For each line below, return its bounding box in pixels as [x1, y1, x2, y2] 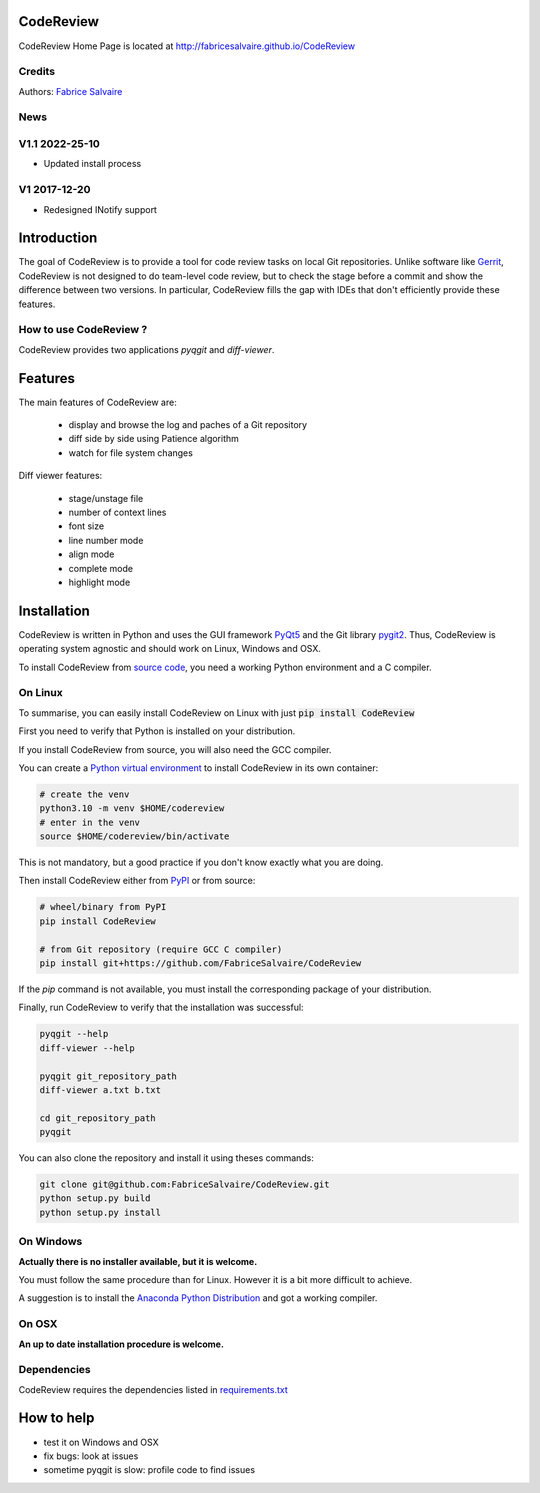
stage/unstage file [68, 492, 144, 504]
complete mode [68, 562, 134, 574]
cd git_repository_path [39, 1112, 157, 1124]
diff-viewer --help [39, 1042, 135, 1054]
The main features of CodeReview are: [18, 396, 177, 408]
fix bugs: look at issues [43, 1450, 139, 1462]
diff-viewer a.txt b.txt [39, 1084, 162, 1095]
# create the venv [39, 788, 130, 800]
